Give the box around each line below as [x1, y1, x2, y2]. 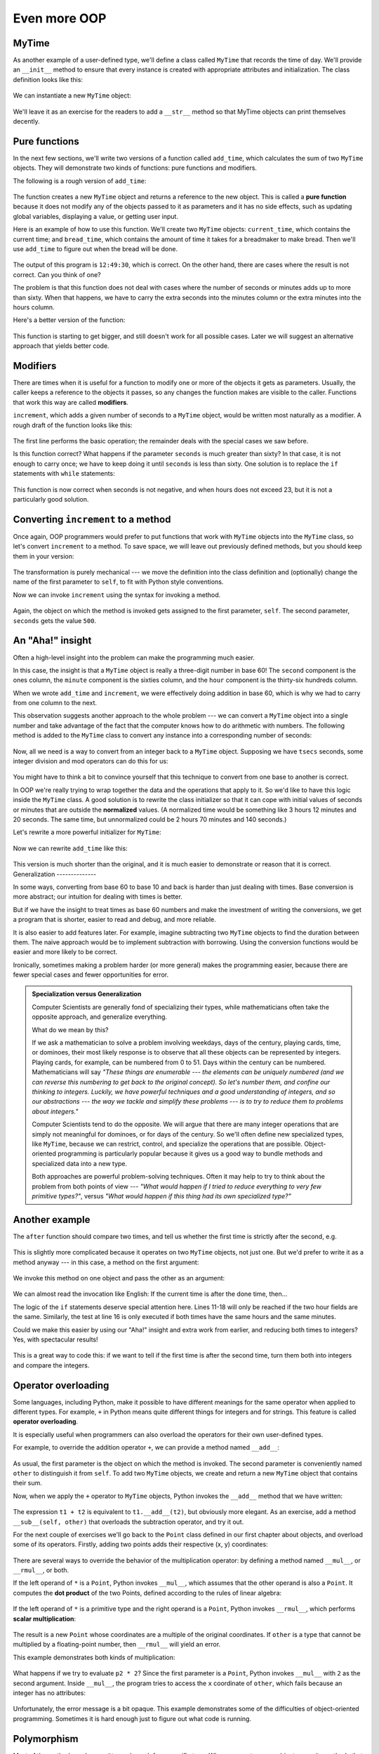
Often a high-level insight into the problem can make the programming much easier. [13, 653, 255, 662]
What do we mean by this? [32, 1025, 109, 1034]
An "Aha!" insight [13, 635, 92, 647]
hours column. [13, 303, 55, 312]
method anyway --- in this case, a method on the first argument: [13, 1258, 199, 1266]
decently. [13, 117, 40, 126]
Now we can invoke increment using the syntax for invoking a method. [13, 590, 221, 599]
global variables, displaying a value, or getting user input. [13, 212, 179, 220]
